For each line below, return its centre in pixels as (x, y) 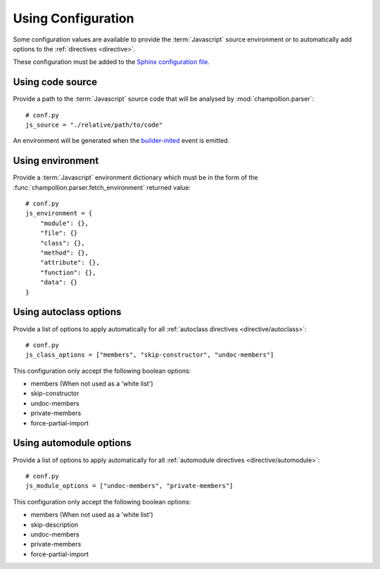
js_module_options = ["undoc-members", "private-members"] (129, 486)
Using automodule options (72, 443)
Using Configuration (74, 18)
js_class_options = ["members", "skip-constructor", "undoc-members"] (150, 355)
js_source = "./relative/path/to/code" (94, 125)
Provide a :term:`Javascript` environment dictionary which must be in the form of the (135, 178)
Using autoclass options (67, 312)
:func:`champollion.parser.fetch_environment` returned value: (102, 187)
